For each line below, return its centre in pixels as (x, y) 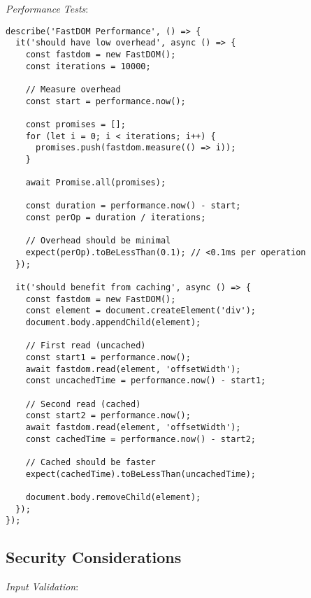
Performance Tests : (47, 8)
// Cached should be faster (91, 462)
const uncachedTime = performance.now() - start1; (146, 381)
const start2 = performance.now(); (108, 416)
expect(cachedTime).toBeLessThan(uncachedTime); (140, 474)
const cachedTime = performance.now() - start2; (140, 439)
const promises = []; (75, 124)
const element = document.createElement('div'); (140, 311)
